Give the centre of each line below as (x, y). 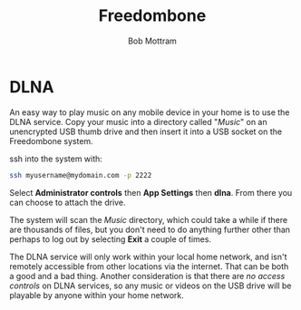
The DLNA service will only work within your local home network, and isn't (148, 257)
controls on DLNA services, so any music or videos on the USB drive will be (150, 286)
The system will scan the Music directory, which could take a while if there (149, 219)
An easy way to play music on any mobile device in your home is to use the (150, 112)
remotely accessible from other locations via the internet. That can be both (149, 266)
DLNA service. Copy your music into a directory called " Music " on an (138, 121)
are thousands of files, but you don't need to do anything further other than (150, 229)
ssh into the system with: (56, 159)
